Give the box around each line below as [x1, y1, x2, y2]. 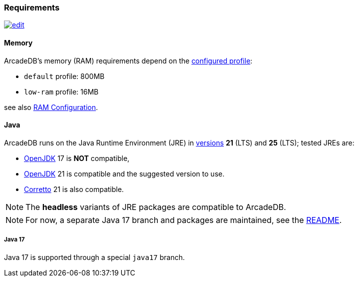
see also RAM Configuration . [4, 102, 98, 111]
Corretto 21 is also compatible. [24, 184, 124, 193]
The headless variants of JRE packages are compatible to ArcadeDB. [25, 201, 286, 212]
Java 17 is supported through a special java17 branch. [4, 252, 185, 261]
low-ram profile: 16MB [24, 87, 99, 96]
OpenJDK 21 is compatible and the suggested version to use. [24, 169, 225, 178]
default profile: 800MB [24, 71, 105, 80]
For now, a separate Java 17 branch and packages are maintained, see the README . [25, 214, 342, 225]
